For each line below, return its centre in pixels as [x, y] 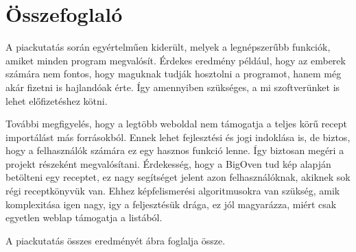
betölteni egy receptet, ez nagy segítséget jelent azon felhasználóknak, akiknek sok [178, 177]
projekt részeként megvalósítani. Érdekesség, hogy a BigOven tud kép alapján [168, 163]
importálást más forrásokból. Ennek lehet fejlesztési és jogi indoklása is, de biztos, [178, 137]
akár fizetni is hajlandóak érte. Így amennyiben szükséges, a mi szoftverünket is [173, 87]
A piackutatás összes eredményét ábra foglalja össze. [116, 240]
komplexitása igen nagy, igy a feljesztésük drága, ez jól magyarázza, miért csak [171, 204]
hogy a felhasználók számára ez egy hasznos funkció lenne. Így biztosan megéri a [175, 150]
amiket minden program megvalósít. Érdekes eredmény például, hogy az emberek [176, 60]
